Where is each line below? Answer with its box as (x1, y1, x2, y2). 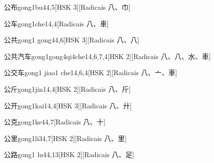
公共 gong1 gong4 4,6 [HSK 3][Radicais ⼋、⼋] (4, 35, 139, 45)
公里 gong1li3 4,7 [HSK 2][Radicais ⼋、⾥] (4, 133, 127, 143)
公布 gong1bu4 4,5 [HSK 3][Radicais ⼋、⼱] (4, 2, 130, 12)
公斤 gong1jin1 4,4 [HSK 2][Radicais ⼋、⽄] (4, 83, 131, 94)
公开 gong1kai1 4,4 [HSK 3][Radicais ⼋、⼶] (4, 100, 132, 110)
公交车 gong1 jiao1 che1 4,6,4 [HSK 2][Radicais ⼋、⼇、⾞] (4, 67, 177, 78)
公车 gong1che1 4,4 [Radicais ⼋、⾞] (4, 18, 109, 28)
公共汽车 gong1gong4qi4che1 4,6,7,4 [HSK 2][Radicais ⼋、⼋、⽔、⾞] (4, 51, 211, 61)
